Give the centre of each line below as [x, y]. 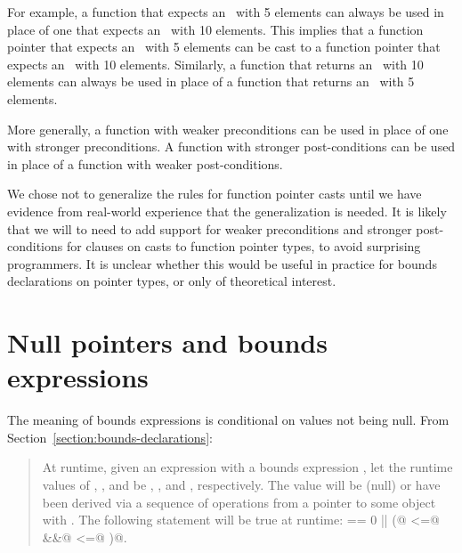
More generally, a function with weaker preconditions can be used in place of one [228, 129]
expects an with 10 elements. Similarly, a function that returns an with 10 [215, 64]
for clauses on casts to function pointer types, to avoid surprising [243, 246]
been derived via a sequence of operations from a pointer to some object [239, 502]
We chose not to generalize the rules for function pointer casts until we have [215, 194]
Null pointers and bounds [167, 342]
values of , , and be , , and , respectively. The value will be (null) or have [241, 484]
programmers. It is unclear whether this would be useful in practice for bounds [222, 263]
